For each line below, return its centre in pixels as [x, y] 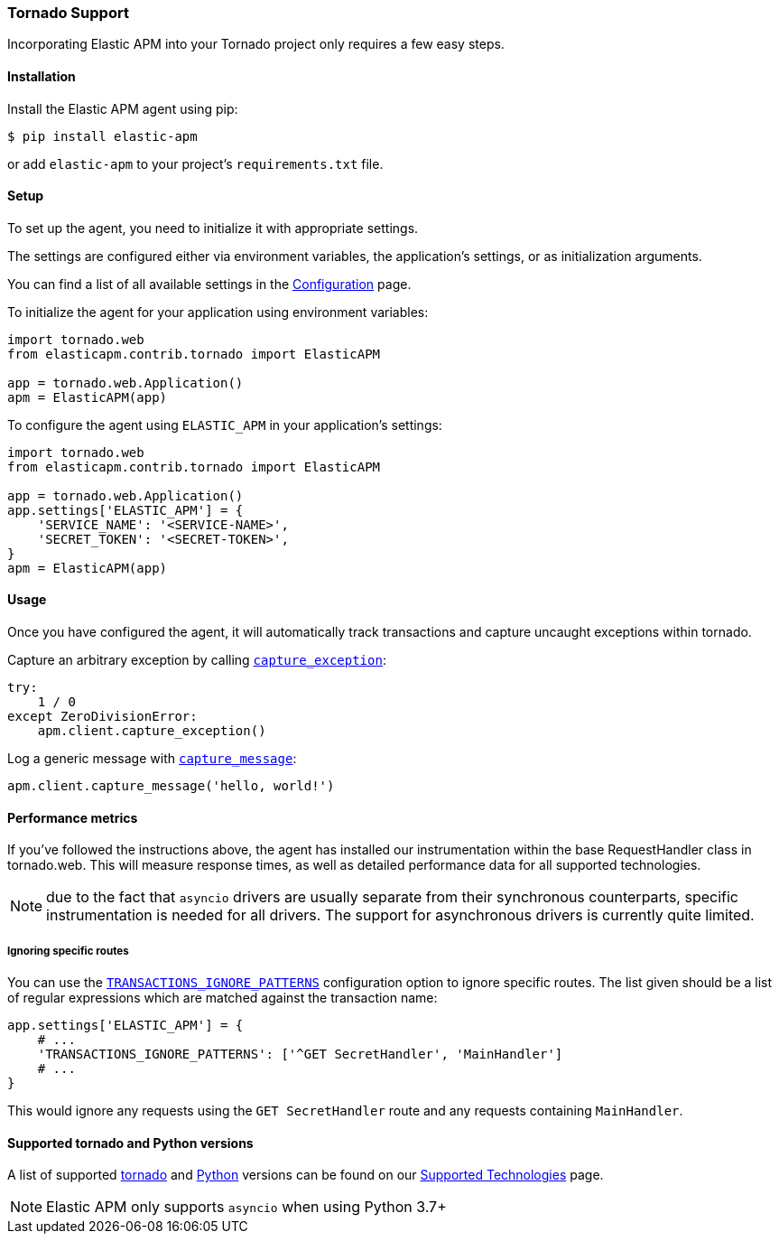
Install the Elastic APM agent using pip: [123, 108]
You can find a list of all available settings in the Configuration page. [209, 284]
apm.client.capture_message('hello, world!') [171, 786]
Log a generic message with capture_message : [152, 759]
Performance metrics [73, 817]
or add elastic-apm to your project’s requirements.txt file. [195, 163]
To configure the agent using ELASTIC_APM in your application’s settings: [225, 425]
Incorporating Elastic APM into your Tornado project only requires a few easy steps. [256, 44]
